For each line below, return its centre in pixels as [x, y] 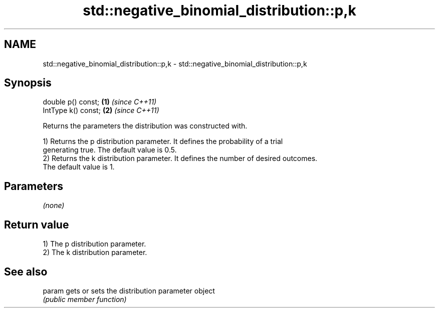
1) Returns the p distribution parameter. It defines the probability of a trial [163, 141]
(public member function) [85, 299]
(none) [54, 205]
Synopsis [28, 83]
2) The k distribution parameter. [95, 252]
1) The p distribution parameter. [94, 244]
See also [26, 271]
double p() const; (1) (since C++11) [100, 102]
